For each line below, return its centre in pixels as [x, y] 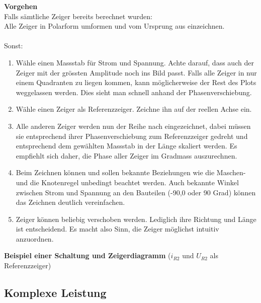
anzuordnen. [35, 238]
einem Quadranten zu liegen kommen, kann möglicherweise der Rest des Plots [136, 82]
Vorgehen [21, 6]
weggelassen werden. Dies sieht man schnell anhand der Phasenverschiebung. [134, 92]
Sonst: [14, 46]
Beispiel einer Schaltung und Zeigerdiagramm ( [88, 255]
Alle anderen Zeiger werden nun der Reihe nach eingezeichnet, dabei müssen [133, 126]
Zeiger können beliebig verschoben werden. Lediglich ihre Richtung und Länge [136, 219]
